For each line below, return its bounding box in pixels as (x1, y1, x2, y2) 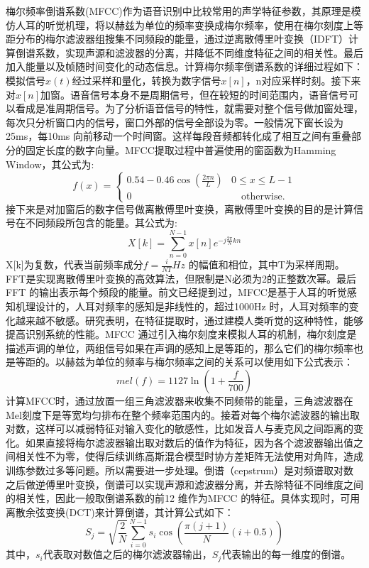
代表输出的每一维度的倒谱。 (221, 547, 351, 562)
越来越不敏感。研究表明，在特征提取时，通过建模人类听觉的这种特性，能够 (15, 312, 363, 327)
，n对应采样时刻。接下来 (246, 72, 361, 87)
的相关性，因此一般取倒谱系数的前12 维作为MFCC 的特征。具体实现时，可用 (6, 491, 360, 506)
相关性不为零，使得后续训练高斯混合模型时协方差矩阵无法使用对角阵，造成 (15, 449, 363, 464)
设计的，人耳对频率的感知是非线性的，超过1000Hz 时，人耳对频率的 (35, 299, 349, 314)
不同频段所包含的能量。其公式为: (25, 215, 177, 230)
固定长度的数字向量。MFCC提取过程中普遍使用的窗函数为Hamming (25, 142, 336, 157)
